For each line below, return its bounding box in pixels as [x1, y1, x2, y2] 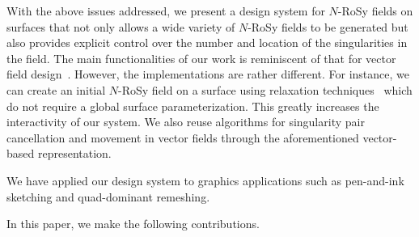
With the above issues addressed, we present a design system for [6, 2, 325, 19]
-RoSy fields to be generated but [248, 18, 408, 35]
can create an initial [6, 81, 106, 98]
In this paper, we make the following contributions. [6, 215, 260, 232]
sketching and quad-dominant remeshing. [6, 188, 210, 205]
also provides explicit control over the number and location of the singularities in [6, 34, 408, 51]
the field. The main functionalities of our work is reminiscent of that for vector [6, 49, 396, 66]
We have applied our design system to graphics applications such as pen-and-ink [6, 171, 404, 188]
